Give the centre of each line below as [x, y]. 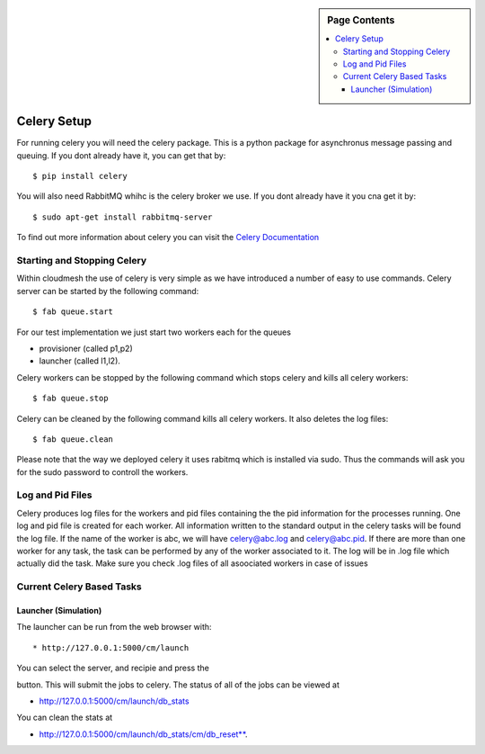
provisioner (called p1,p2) [86, 348]
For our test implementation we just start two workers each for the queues [154, 332]
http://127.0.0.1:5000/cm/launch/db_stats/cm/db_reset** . [143, 734]
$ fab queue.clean [73, 439]
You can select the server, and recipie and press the [113, 668]
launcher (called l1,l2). [80, 361]
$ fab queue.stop [71, 399]
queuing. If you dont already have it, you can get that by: [121, 155]
